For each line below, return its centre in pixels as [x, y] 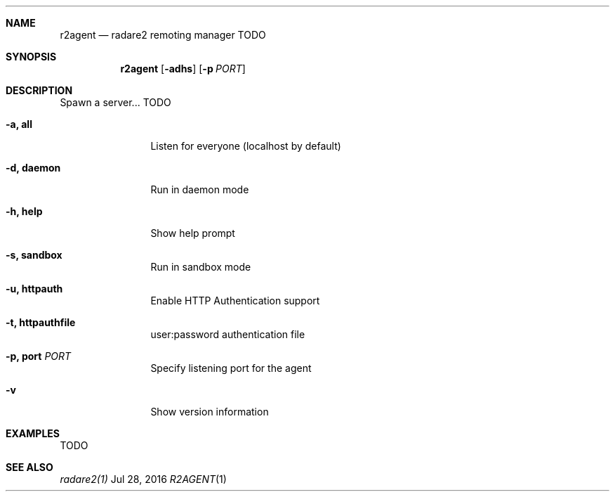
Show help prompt [193, 233]
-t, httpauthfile [41, 322]
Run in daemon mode [200, 189]
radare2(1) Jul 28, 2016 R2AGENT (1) [143, 479]
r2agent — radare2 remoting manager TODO [163, 35]
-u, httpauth [34, 289]
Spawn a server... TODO [115, 102]
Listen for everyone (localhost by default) [246, 146]
